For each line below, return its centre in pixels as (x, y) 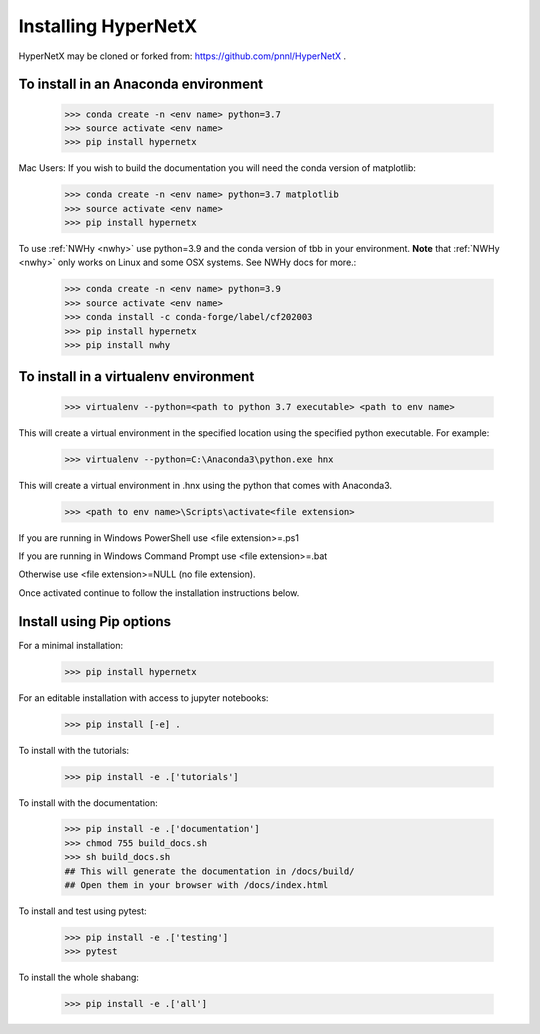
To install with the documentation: (88, 802)
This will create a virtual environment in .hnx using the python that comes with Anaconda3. (205, 485)
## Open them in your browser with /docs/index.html (196, 885)
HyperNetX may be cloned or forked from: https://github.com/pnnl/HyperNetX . (182, 56)
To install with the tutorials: (74, 750)
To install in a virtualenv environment (136, 376)
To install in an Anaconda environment (141, 84)
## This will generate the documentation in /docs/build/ (209, 871)
